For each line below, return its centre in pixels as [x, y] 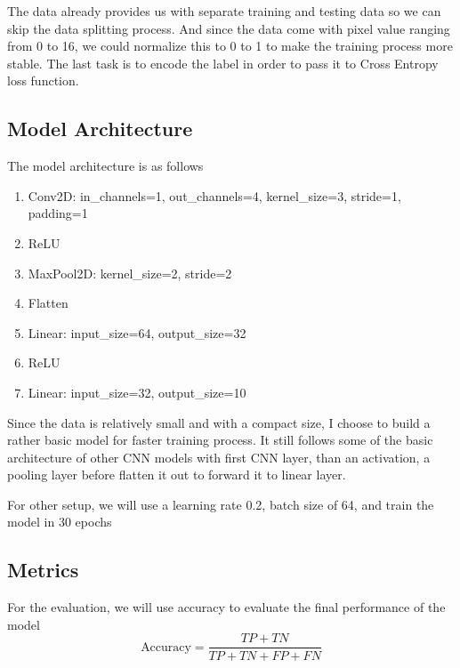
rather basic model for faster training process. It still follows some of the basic [220, 440]
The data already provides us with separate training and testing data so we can [224, 11]
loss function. [43, 80]
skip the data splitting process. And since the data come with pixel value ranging [229, 28]
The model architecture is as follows [105, 166]
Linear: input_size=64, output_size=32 [137, 332]
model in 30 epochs [60, 522]
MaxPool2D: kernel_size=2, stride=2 [130, 273]
